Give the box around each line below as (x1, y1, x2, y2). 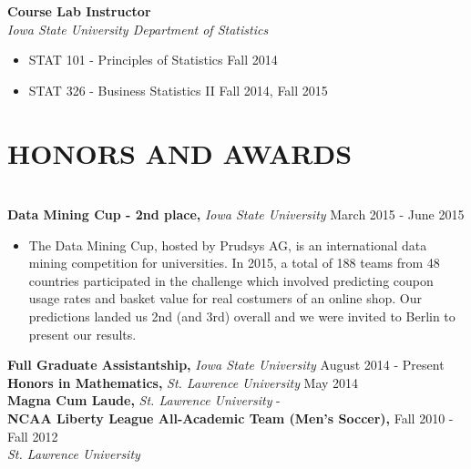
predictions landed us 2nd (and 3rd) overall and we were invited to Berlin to (28, 307, 456, 326)
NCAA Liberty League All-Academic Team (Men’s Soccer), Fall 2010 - (7, 409, 454, 428)
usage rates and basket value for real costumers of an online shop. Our (28, 289, 422, 308)
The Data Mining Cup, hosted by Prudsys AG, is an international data (28, 235, 427, 254)
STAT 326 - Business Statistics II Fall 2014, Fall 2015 (28, 80, 328, 99)
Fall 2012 (7, 426, 58, 445)
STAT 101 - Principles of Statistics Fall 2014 (28, 50, 278, 69)
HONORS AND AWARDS (7, 134, 353, 171)
